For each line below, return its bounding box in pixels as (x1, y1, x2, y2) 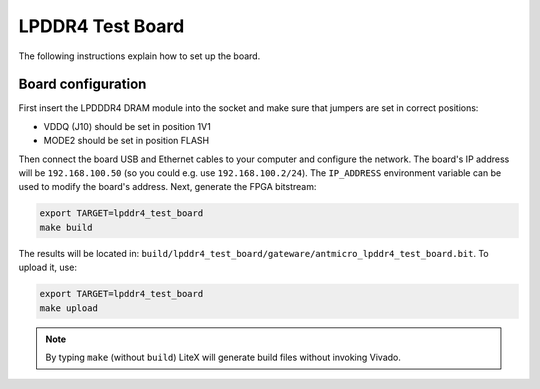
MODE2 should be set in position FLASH (43, 135, 210, 147)
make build (39, 221, 93, 233)
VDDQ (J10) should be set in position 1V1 (43, 120, 212, 132)
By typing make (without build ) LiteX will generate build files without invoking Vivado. (45, 351, 402, 363)
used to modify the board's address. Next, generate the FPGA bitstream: (18, 181, 317, 193)
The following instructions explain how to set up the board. (18, 50, 261, 62)
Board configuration (18, 76, 147, 93)
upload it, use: (18, 261, 77, 274)
